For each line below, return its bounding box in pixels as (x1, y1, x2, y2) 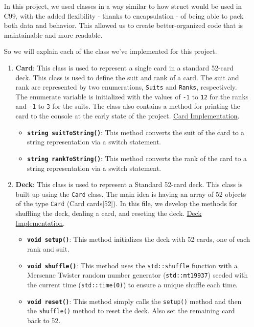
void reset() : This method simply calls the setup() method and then (27, 296, 242, 306)
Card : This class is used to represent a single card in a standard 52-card (15, 62, 234, 72)
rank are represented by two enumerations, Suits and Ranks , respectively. (15, 82, 237, 92)
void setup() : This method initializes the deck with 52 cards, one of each (27, 234, 250, 244)
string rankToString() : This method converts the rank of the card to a (27, 153, 247, 163)
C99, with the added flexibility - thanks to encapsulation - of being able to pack (4, 10, 244, 21)
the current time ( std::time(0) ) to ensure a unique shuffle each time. (27, 279, 238, 289)
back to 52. (27, 315, 61, 325)
